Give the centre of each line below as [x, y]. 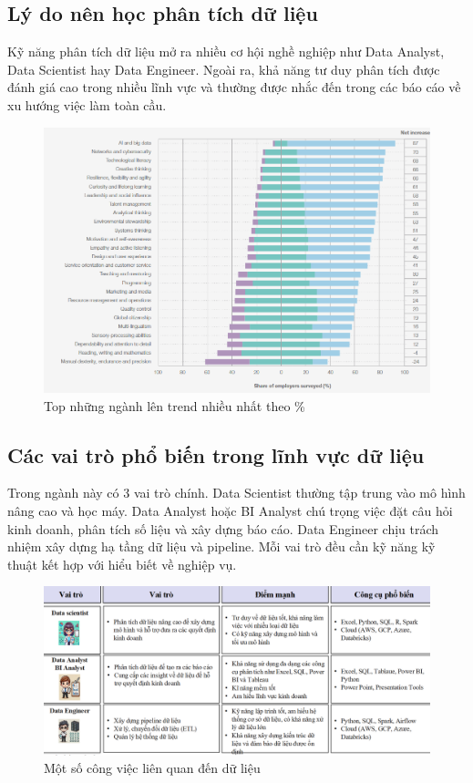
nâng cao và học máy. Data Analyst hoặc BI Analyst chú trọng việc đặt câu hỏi [230, 510]
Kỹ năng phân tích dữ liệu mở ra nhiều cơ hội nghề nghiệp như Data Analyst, [226, 52]
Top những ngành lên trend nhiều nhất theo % [175, 405]
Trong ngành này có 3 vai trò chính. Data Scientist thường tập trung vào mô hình [236, 493]
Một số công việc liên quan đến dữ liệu [152, 768]
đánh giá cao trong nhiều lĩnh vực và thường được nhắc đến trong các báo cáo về [234, 87]
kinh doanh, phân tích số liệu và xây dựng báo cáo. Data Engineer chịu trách [223, 528]
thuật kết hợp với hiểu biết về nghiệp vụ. [122, 564]
